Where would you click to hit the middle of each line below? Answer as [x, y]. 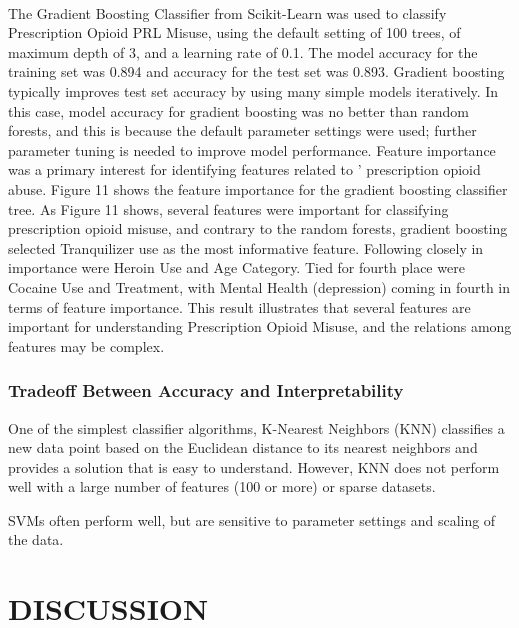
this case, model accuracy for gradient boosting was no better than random [238, 110]
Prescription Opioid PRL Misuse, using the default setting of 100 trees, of [234, 32]
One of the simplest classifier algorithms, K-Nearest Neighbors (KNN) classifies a [256, 427]
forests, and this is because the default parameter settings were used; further [242, 130]
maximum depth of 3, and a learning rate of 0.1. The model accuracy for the [243, 51]
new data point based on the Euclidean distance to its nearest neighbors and [243, 447]
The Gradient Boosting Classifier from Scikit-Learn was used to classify [227, 12]
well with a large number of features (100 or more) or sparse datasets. [222, 486]
